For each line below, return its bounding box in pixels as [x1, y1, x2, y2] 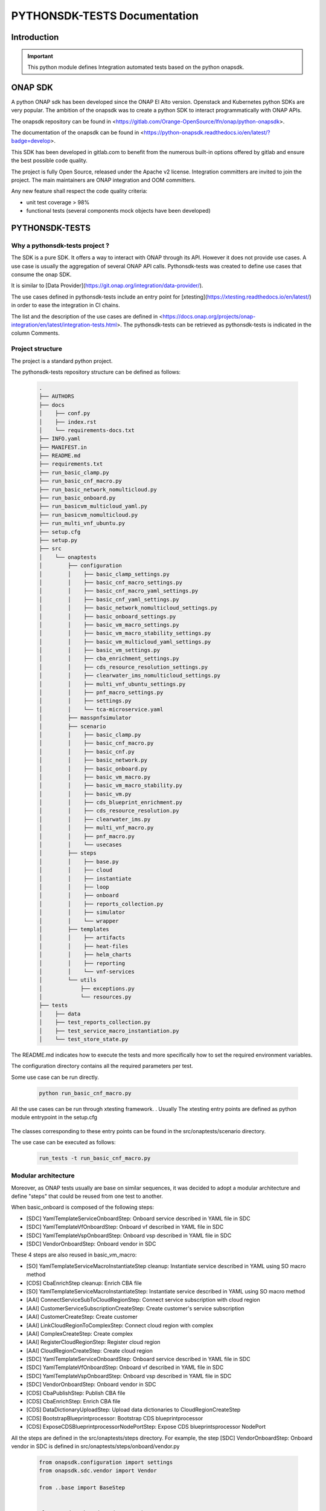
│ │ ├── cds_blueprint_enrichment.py [39, 799, 182, 806]
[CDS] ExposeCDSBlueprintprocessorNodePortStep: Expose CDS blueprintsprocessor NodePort [26, 1423, 266, 1431]
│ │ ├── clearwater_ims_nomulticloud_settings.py [39, 672, 221, 679]
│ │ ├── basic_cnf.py [39, 748, 135, 755]
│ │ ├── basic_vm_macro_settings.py [39, 621, 179, 628]
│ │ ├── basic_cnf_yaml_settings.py [39, 596, 179, 603]
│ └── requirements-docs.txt [39, 427, 135, 433]
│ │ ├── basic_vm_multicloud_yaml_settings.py [39, 638, 211, 645]
